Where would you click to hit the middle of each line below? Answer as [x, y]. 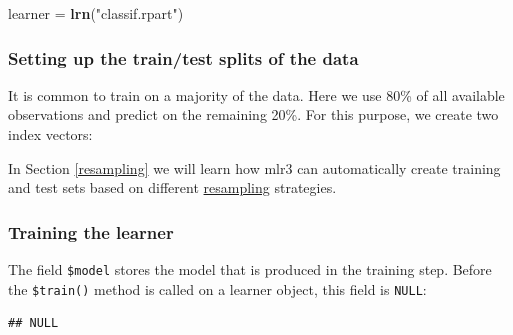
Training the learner [91, 231]
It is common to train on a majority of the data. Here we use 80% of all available [256, 94]
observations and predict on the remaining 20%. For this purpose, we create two [253, 114]
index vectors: [50, 134]
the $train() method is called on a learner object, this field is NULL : [217, 288]
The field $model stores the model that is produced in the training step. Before [250, 269]
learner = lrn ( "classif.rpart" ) [96, 13]
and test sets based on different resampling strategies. [172, 187]
